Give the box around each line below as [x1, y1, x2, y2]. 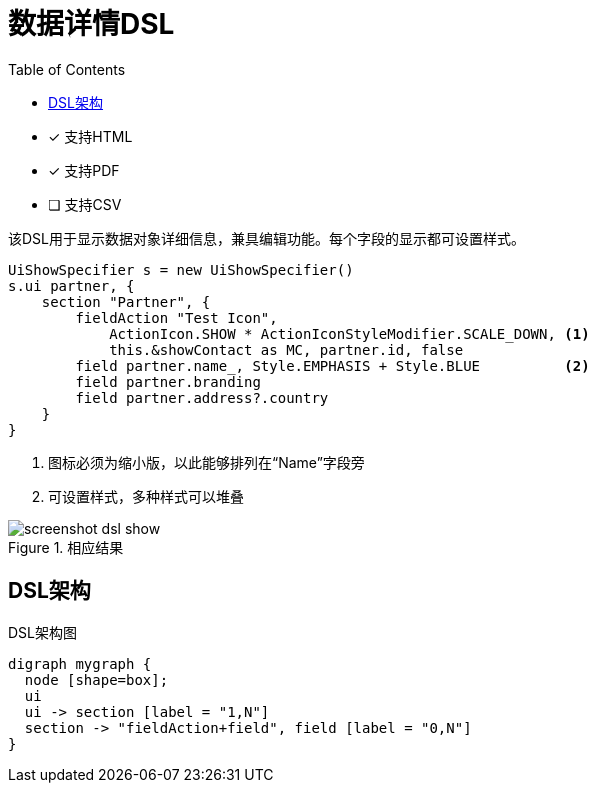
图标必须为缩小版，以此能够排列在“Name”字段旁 [48, 453, 365, 471]
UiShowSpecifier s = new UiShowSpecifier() [8, 261, 354, 278]
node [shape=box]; [24, 671, 169, 688]
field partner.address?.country [75, 389, 329, 406]
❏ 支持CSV [48, 195, 122, 213]
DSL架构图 [8, 623, 78, 641]
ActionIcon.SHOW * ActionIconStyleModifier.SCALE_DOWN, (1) [109, 325, 590, 342]
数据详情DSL [8, 7, 175, 41]
